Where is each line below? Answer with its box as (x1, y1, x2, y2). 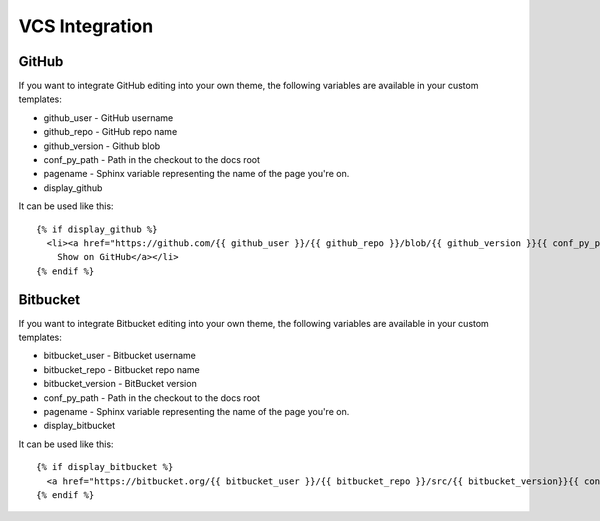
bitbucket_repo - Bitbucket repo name (43, 363, 200, 375)
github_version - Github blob (43, 140, 161, 152)
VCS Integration (18, 15, 154, 37)
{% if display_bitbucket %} (36, 461, 174, 473)
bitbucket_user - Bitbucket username (43, 350, 197, 362)
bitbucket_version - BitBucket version (43, 378, 197, 390)
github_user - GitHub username (43, 111, 174, 124)
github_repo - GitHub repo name (43, 126, 178, 138)
